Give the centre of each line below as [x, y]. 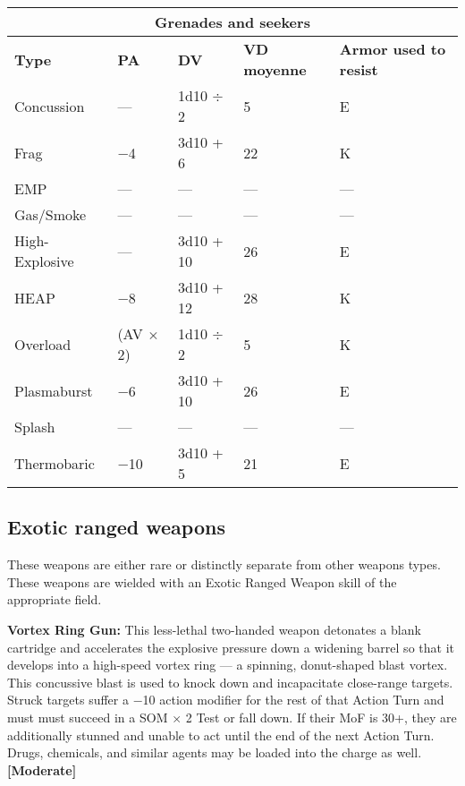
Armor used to [393, 49]
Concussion [50, 106]
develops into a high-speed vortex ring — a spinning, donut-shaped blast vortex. [228, 665]
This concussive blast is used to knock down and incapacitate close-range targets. [230, 682]
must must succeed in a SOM [88, 717]
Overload [43, 344]
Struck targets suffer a [68, 700]
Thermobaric [55, 463]
